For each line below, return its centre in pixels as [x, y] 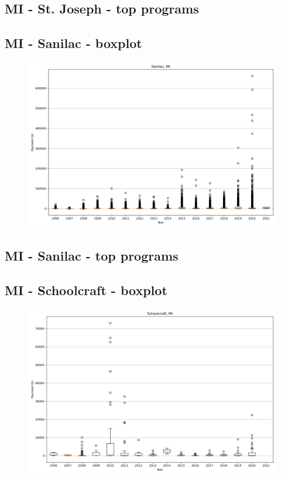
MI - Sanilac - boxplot [73, 43]
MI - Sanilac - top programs [92, 256]
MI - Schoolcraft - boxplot [86, 290]
